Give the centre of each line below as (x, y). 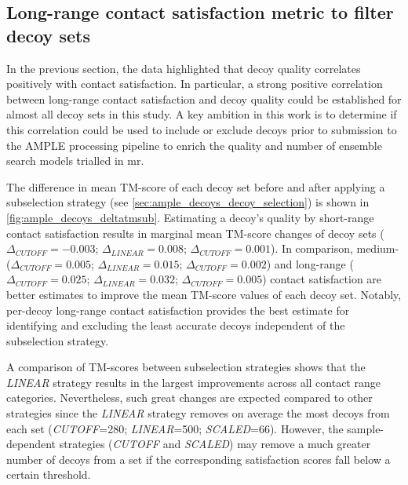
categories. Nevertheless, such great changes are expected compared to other (189, 397)
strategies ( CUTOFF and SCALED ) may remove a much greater (215, 444)
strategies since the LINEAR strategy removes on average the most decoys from (198, 413)
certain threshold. (49, 474)
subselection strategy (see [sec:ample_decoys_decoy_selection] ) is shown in (188, 202)
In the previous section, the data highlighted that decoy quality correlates (184, 68)
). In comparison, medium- (335, 248)
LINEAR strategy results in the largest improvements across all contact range (193, 382)
